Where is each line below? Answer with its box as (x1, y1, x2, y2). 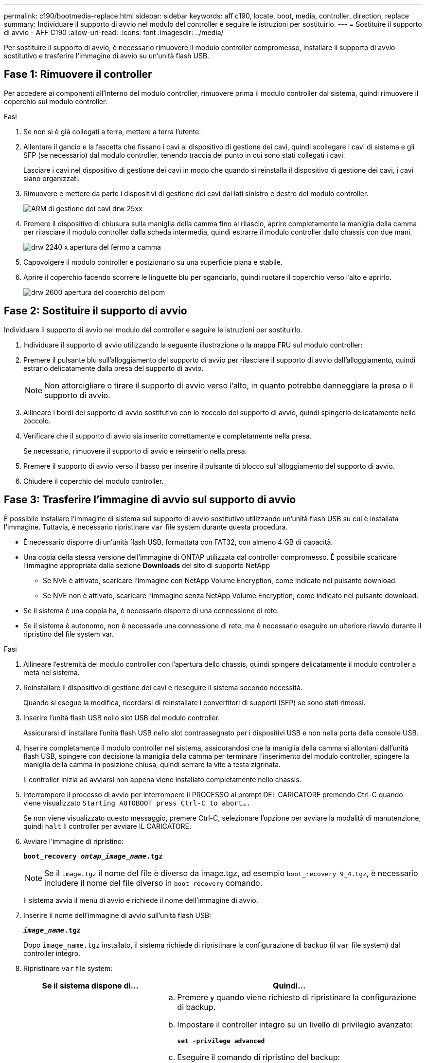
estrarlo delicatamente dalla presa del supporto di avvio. (23, 364, 204, 372)
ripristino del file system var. (23, 629, 114, 638)
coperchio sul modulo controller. (4, 97, 107, 106)
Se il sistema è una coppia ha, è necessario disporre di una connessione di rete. (23, 606, 279, 615)
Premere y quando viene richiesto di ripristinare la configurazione (177, 992, 416, 1002)
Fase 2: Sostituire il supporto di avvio (4, 305, 187, 317)
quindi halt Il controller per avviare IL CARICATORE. (23, 822, 191, 830)
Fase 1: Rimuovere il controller (4, 68, 152, 81)
